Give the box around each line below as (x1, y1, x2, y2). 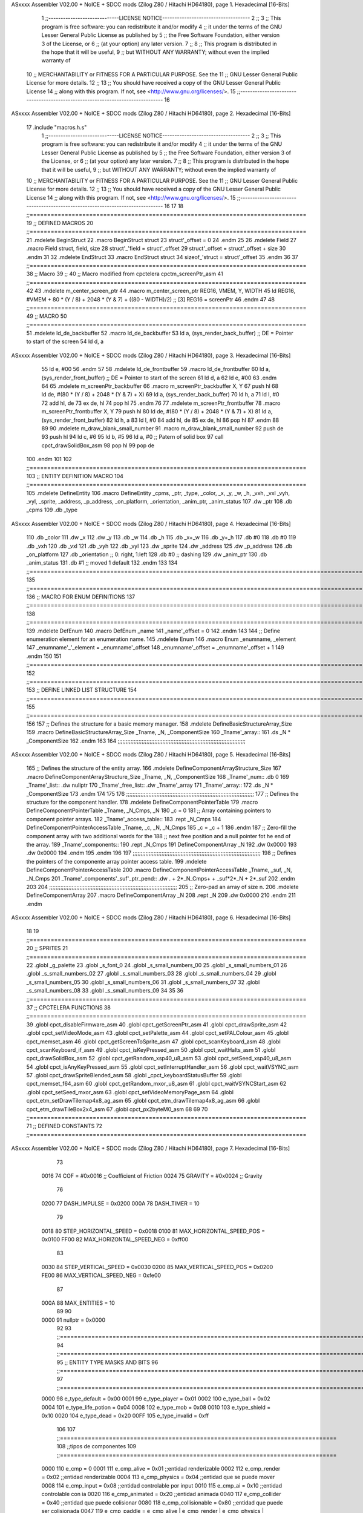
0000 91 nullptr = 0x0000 (41, 1316, 106, 1324)
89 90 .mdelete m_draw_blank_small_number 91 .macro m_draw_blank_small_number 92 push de (41, 424, 284, 432)
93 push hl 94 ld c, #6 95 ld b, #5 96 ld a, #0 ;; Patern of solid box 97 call (41, 433, 224, 441)
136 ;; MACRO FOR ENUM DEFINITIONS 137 (26, 593, 136, 600)
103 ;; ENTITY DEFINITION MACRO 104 (26, 472, 124, 479)
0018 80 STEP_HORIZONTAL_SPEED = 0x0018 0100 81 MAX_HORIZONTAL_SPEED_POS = (41, 1227, 266, 1235)
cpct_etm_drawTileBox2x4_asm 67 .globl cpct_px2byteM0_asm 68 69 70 (26, 1105, 208, 1113)
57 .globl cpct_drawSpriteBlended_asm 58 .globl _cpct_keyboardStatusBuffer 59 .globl (26, 1072, 242, 1079)
